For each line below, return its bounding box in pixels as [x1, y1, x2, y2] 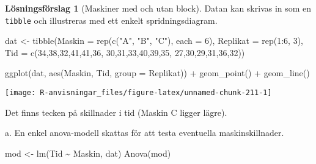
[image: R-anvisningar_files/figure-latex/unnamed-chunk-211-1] [5, 88, 272, 98]
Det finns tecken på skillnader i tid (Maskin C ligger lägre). [5, 105, 227, 118]
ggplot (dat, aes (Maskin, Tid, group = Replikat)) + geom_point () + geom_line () [5, 66, 310, 79]
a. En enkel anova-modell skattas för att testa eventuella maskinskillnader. [5, 126, 284, 139]
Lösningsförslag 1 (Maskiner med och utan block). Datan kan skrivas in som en [5, 2, 312, 14]
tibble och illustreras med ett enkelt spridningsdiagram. [5, 13, 218, 26]
